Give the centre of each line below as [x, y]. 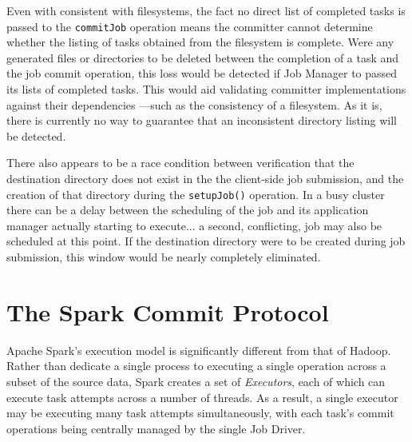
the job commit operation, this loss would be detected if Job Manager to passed [202, 73]
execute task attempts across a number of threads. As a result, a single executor [202, 397]
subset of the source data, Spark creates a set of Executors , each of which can [196, 381]
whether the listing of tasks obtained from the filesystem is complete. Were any [200, 42]
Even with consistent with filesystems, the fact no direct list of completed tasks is [206, 10]
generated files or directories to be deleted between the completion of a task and [203, 57]
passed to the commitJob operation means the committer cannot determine [190, 26]
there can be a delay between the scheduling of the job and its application [188, 210]
